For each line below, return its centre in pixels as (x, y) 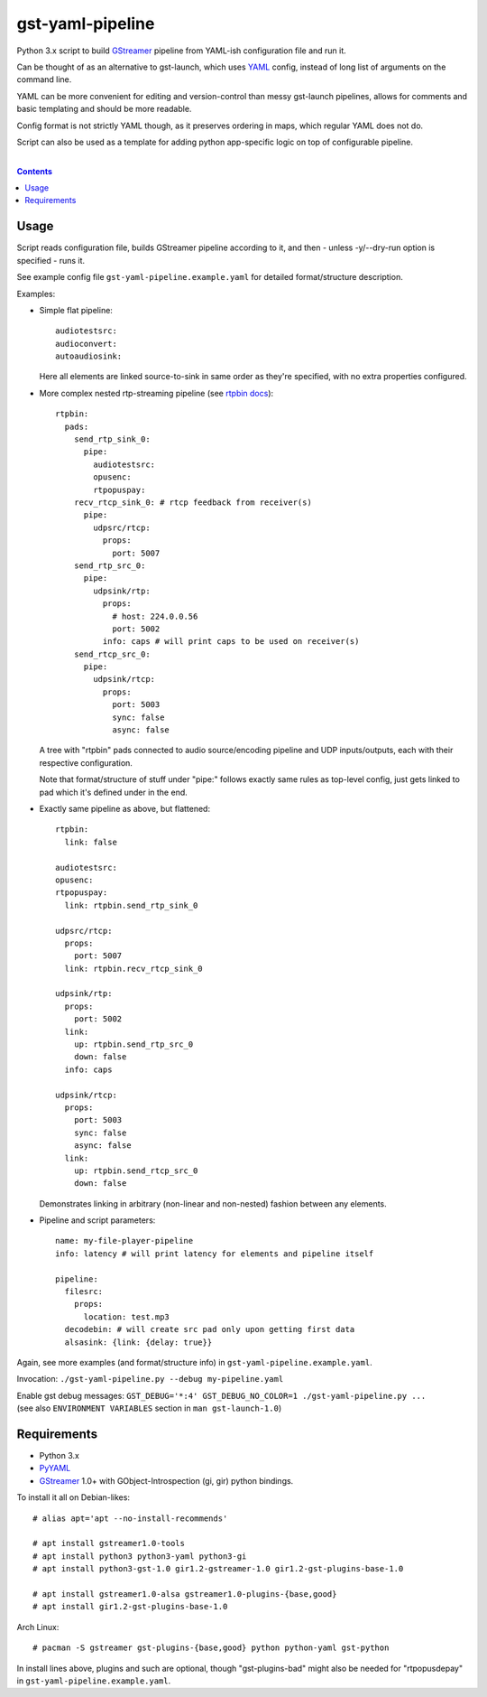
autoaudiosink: (89, 356)
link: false (91, 842)
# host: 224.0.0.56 (155, 616)
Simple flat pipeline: (76, 310)
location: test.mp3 (127, 1317)
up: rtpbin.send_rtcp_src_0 (136, 1170)
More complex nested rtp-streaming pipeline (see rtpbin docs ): (156, 393)
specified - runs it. (51, 260)
